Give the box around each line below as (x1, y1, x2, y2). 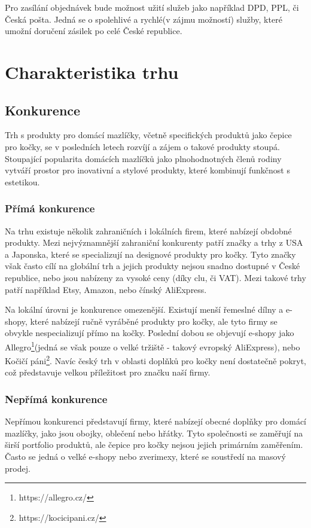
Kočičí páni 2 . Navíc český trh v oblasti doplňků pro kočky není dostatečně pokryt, (5, 353, 307, 367)
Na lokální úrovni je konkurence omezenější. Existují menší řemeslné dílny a (5, 303, 283, 316)
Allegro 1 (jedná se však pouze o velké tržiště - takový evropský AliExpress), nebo (5, 338, 300, 353)
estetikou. (5, 175, 40, 188)
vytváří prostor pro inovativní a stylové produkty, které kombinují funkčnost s (5, 164, 290, 176)
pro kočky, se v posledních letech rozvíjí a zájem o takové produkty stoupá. (5, 140, 280, 152)
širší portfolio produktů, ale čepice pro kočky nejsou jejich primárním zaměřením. (5, 438, 303, 451)
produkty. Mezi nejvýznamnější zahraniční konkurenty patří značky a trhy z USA (5, 236, 303, 249)
